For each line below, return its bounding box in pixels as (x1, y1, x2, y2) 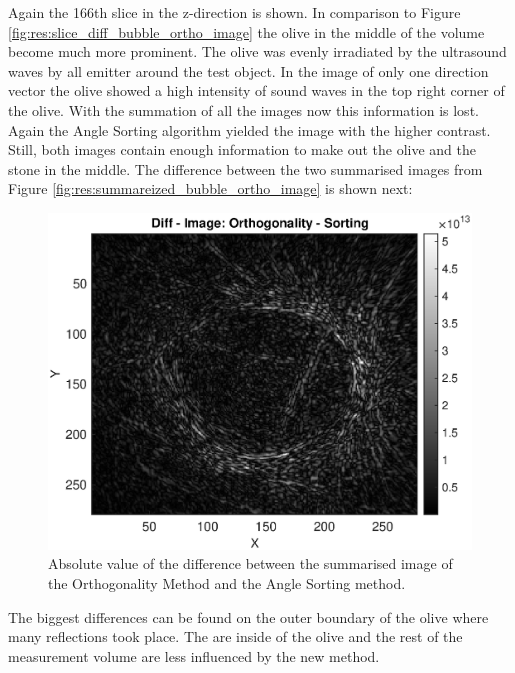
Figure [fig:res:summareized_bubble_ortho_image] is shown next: (8, 178, 413, 199)
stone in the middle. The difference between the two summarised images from (8, 158, 483, 179)
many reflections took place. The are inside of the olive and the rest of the (8, 626, 463, 647)
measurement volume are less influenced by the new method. (8, 645, 380, 666)
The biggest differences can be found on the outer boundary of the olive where (8, 606, 489, 627)
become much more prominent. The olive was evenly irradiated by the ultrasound (8, 41, 507, 62)
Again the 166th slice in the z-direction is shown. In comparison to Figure (8, 2, 461, 22)
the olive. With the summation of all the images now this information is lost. (8, 99, 479, 120)
